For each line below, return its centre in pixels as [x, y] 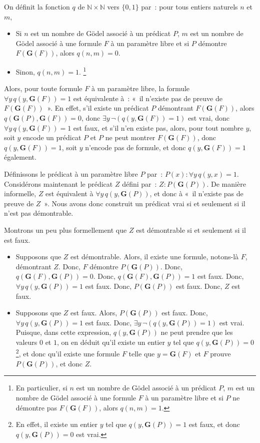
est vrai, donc [208, 118]
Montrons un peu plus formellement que [65, 230]
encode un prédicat [52, 137]
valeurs [26, 342]
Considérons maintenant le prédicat [58, 183]
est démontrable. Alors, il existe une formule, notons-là [155, 257]
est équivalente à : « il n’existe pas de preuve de [148, 98]
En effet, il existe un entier [57, 424]
